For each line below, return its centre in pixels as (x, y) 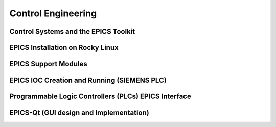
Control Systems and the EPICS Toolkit (72, 31)
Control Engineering (53, 13)
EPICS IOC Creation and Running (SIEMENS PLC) (88, 80)
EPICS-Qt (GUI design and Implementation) (79, 113)
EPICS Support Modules (49, 64)
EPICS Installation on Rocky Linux (64, 48)
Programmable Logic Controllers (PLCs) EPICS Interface (100, 97)
